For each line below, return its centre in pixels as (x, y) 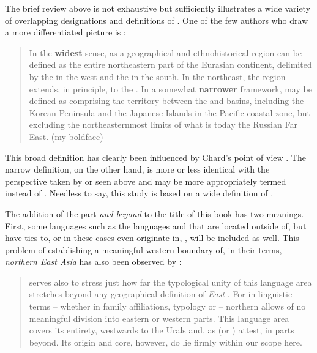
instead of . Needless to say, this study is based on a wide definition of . (139, 193)
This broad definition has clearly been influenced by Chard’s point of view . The (155, 157)
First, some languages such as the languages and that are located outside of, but (156, 225)
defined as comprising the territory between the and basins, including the (166, 101)
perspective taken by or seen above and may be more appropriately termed (146, 181)
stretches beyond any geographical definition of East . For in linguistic (161, 294)
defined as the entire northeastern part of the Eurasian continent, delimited (170, 65)
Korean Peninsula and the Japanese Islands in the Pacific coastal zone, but (170, 112)
